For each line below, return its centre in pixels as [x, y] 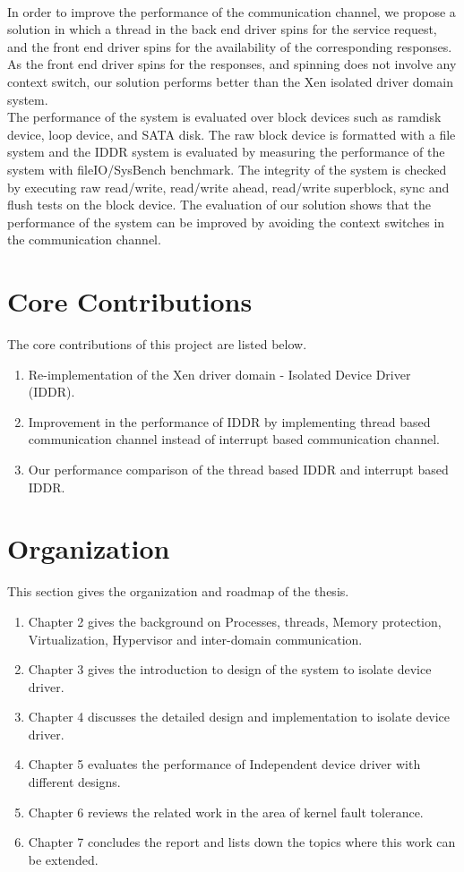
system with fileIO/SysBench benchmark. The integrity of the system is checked [227, 169]
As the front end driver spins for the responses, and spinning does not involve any [232, 64]
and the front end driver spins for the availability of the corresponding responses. [230, 46]
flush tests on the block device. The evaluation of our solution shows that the [219, 205]
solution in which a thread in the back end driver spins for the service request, [222, 29]
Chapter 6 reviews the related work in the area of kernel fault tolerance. [226, 812]
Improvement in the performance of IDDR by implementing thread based [229, 421]
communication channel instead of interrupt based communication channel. [234, 439]
